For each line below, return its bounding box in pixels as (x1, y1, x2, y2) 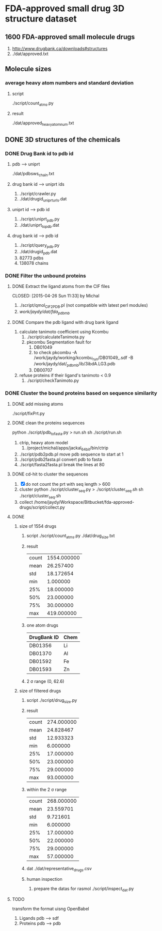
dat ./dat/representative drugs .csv (26, 866, 92, 873)
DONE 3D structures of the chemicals (5, 135, 120, 144)
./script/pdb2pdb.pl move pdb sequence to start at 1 (19, 452, 124, 457)
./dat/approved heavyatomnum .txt (12, 120, 74, 127)
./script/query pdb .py (19, 242, 60, 249)
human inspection (26, 876, 63, 882)
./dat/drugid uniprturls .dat (19, 196, 67, 203)
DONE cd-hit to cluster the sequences (12, 471, 88, 477)
